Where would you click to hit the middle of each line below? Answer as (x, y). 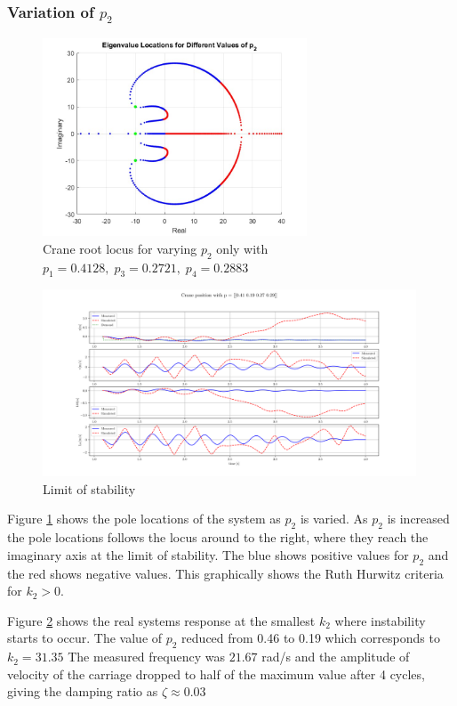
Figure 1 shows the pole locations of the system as (144, 519)
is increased (418, 519)
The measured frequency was (146, 657)
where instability (380, 620)
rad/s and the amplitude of (336, 657)
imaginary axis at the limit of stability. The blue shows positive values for (208, 554)
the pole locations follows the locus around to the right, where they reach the (218, 537)
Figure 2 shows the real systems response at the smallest (161, 620)
